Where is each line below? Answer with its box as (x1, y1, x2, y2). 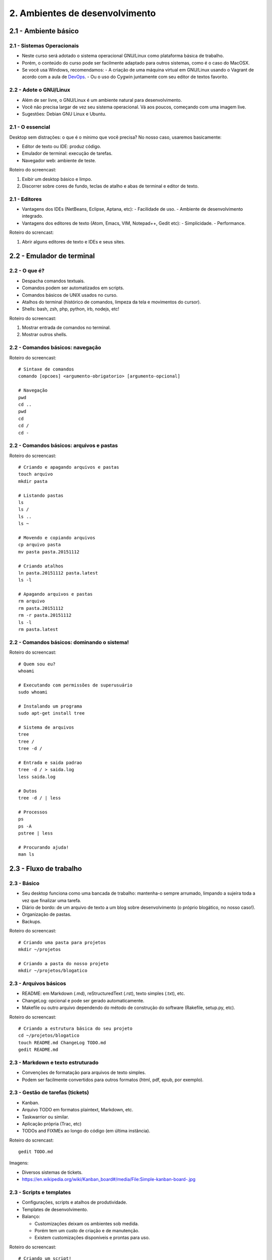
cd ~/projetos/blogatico (18, 1033, 80, 1038)
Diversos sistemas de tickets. (22, 1169, 83, 1175)
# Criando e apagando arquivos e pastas (18, 464, 119, 470)
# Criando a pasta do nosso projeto (18, 961, 109, 966)
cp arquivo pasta (18, 542, 61, 548)
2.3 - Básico (9, 879, 40, 887)
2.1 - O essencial (9, 123, 50, 131)
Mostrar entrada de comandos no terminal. (22, 325, 111, 331)
